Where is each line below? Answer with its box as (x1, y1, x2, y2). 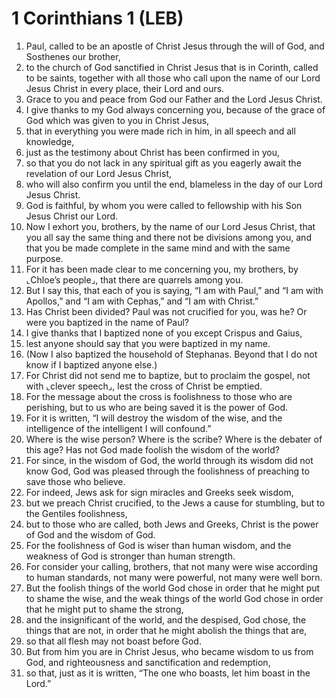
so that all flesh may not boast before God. (25, 635, 202, 647)
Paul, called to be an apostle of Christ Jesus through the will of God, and (25, 40, 325, 52)
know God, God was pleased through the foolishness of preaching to (25, 465, 310, 477)
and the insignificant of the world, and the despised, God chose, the (25, 613, 307, 626)
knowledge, (25, 135, 75, 147)
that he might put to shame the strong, (25, 603, 184, 615)
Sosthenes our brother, (25, 50, 121, 62)
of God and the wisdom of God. (25, 528, 156, 541)
